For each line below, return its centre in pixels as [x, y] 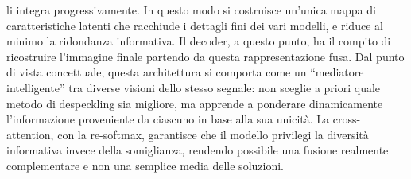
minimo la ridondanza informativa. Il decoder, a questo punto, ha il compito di [199, 41]
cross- [347, 119]
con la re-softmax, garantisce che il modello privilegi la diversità [213, 134]
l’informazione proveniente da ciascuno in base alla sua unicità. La [168, 119]
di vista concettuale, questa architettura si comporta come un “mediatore [185, 72]
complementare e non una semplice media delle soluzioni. [145, 165]
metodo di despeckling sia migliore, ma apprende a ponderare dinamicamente [195, 103]
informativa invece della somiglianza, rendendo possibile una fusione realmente [198, 150]
